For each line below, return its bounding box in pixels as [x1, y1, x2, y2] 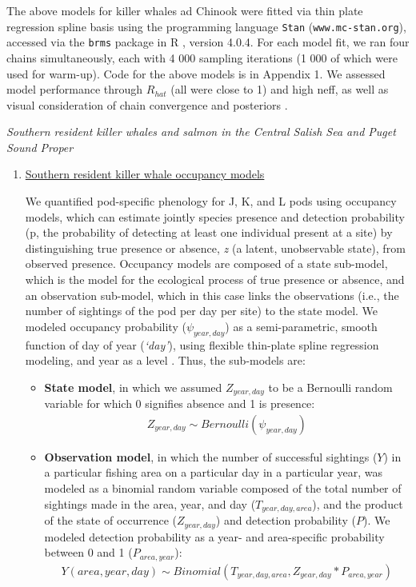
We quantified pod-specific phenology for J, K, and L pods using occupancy [25, 193, 397, 210]
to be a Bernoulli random [268, 378, 393, 395]
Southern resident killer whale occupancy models [25, 166, 265, 182]
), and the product [312, 495, 403, 512]
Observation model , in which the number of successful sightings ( [44, 448, 378, 465]
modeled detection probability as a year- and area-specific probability [44, 528, 385, 545]
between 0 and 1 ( [44, 544, 133, 561]
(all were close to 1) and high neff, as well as [170, 81, 389, 98]
